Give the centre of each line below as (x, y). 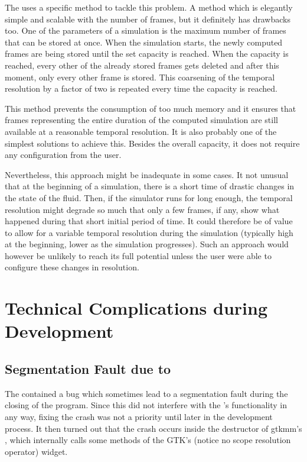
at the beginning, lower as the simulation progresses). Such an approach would (147, 244)
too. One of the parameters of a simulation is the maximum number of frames (146, 30)
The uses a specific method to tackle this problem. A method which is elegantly (149, 7)
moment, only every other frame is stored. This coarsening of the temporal (140, 77)
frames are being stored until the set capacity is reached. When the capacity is (147, 54)
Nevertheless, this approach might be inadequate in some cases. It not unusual (147, 174)
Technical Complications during (136, 308)
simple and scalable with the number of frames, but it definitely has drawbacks (148, 19)
